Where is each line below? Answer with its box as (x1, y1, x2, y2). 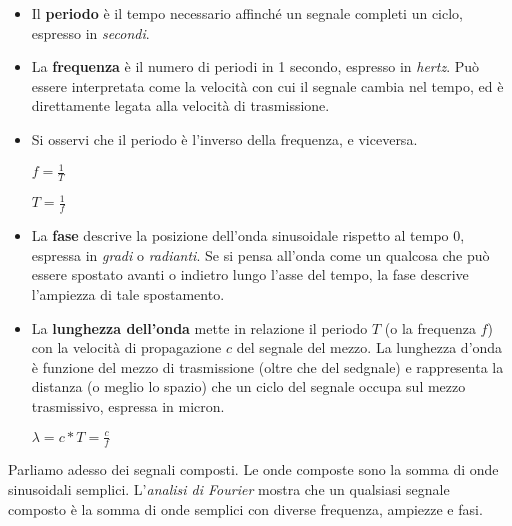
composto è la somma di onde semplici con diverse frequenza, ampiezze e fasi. (8, 498, 483, 519)
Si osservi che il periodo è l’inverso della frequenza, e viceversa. (31, 128, 418, 149)
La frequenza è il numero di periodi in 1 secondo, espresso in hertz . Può (31, 56, 480, 77)
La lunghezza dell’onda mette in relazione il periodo (31, 317, 368, 338)
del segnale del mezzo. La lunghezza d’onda (236, 337, 503, 358)
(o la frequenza (384, 317, 476, 338)
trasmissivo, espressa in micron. (31, 396, 225, 416)
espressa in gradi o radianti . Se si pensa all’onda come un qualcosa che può (31, 244, 490, 265)
